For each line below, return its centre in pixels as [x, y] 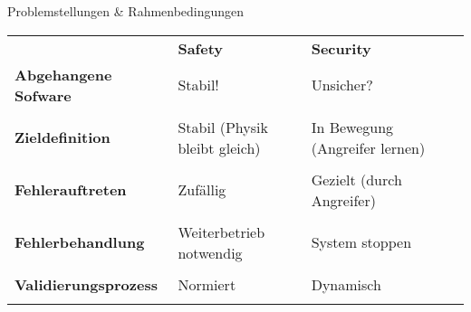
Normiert [207, 284]
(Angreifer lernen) [368, 147]
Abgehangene [63, 74]
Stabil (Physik [223, 127]
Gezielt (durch [356, 179]
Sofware [43, 95]
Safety [201, 48]
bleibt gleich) [219, 147]
